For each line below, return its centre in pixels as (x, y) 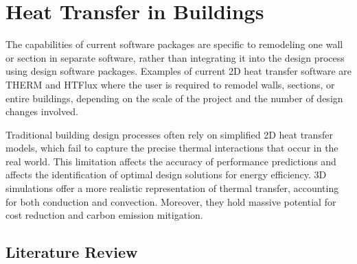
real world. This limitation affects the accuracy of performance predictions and (171, 161)
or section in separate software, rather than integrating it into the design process (175, 57)
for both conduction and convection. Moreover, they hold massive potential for (171, 201)
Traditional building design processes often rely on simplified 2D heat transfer (169, 134)
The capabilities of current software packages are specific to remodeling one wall (174, 44)
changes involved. (42, 111)
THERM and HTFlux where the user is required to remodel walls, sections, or (170, 84)
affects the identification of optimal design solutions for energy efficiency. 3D (166, 175)
